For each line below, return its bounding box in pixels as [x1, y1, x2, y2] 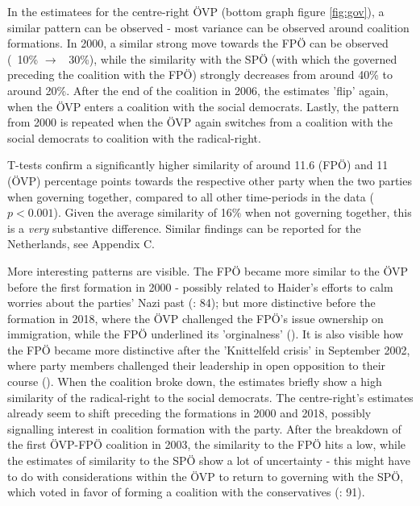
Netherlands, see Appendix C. [7, 235, 155, 252]
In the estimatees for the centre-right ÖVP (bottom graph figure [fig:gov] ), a [7, 3, 385, 19]
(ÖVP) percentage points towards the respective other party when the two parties [7, 172, 412, 189]
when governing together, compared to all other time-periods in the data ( [7, 188, 374, 205]
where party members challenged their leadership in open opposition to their [7, 357, 386, 374]
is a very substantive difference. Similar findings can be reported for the [7, 219, 361, 236]
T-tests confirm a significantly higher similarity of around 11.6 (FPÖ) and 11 [7, 156, 389, 173]
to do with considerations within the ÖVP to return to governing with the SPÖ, [7, 467, 404, 484]
